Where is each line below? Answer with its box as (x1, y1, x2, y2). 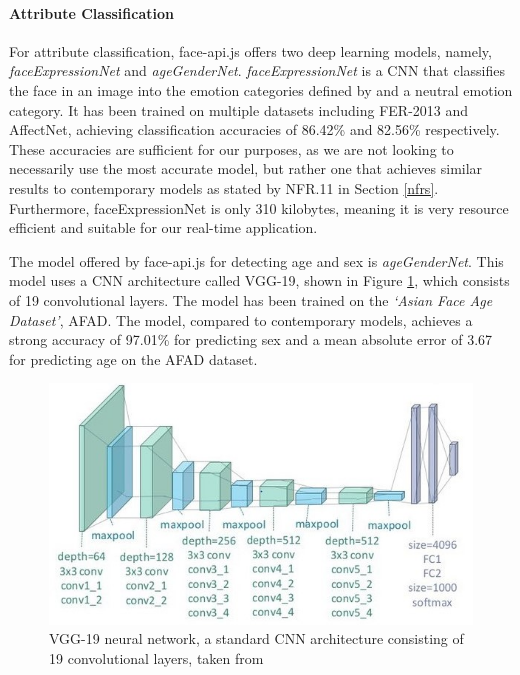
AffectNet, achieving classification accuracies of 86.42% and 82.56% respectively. (9, 119, 500, 140)
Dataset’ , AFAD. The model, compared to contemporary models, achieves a (9, 309, 473, 330)
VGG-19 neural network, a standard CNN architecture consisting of (49, 628, 464, 649)
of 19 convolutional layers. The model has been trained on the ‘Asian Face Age (9, 289, 493, 310)
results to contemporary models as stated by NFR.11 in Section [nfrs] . (9, 177, 439, 198)
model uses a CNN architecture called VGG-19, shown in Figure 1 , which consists (9, 270, 510, 291)
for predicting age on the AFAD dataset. (9, 348, 258, 369)
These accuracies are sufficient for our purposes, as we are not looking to (9, 138, 454, 159)
